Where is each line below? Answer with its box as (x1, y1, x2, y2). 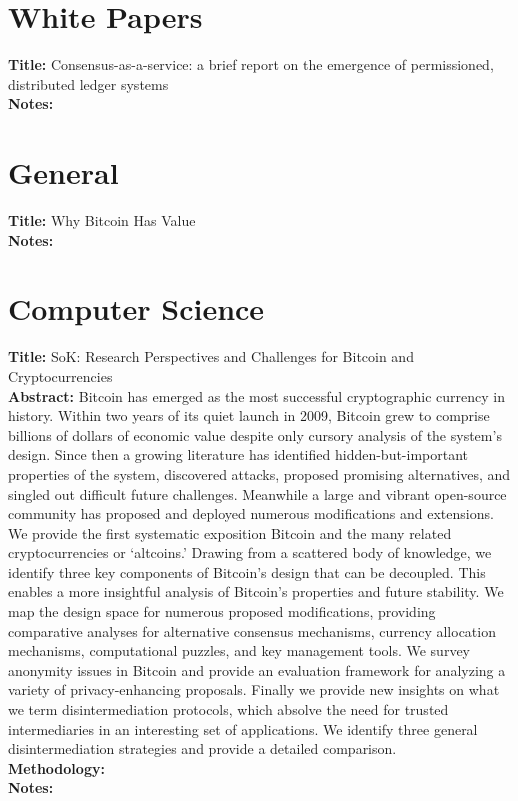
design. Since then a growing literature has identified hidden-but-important (8, 444, 469, 465)
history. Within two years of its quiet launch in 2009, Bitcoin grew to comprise (8, 405, 490, 426)
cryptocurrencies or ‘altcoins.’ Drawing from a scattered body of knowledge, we (8, 542, 492, 563)
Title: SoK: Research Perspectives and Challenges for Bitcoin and (8, 346, 414, 367)
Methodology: (8, 757, 105, 778)
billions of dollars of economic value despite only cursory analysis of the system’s (8, 424, 502, 445)
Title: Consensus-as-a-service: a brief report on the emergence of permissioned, (8, 54, 494, 75)
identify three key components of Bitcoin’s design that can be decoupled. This (8, 561, 486, 582)
